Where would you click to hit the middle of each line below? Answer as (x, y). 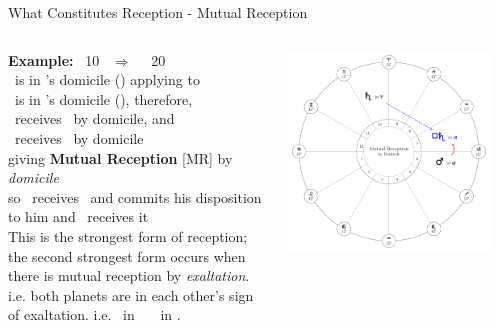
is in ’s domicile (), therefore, (103, 98)
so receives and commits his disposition (135, 196)
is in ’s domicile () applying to (107, 79)
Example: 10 (54, 59)
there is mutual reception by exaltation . (129, 275)
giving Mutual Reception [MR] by (120, 157)
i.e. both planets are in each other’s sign (131, 294)
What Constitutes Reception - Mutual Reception (158, 12)
